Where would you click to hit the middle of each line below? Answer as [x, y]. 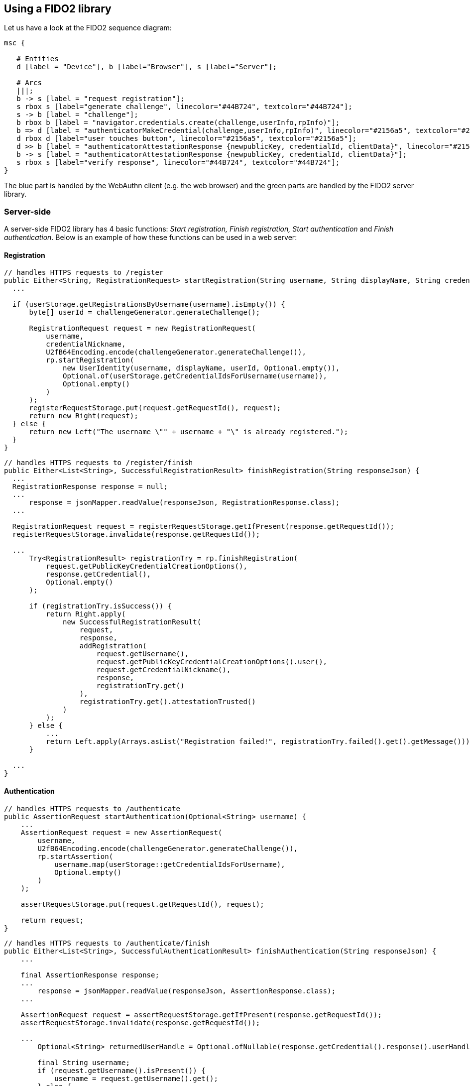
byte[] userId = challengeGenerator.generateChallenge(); [145, 312]
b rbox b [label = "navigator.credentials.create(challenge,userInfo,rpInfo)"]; [178, 123]
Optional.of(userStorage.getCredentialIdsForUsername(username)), [195, 376]
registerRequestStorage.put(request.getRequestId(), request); [155, 408]
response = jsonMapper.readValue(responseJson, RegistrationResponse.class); [184, 503]
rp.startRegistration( [90, 360]
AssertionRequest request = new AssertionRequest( [121, 832]
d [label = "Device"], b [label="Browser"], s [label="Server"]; [147, 67]
